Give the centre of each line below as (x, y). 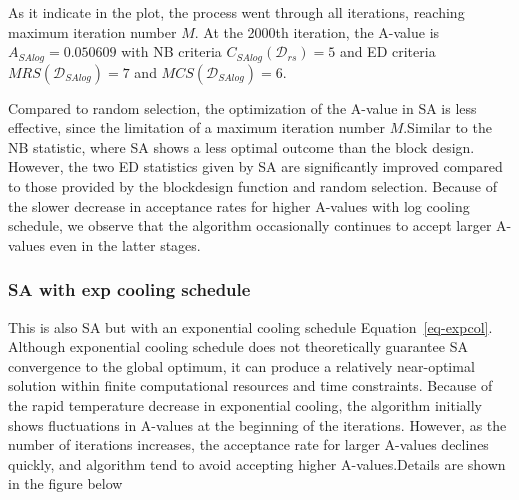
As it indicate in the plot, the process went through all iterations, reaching (236, 12)
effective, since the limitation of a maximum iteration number (196, 127)
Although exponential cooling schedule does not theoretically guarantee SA (238, 346)
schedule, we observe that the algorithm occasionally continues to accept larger (250, 225)
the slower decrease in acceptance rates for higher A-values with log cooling (239, 205)
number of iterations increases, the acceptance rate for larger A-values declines (248, 444)
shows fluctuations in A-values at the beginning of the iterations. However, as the (257, 424)
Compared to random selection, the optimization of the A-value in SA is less (242, 107)
